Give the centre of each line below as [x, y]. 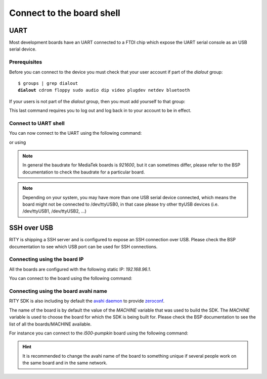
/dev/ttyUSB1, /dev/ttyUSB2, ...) [54, 211]
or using [18, 142]
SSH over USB [31, 228]
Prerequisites [25, 62]
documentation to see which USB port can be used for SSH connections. [83, 246]
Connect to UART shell [37, 123]
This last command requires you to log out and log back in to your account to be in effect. [100, 110]
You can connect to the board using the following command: [71, 278]
